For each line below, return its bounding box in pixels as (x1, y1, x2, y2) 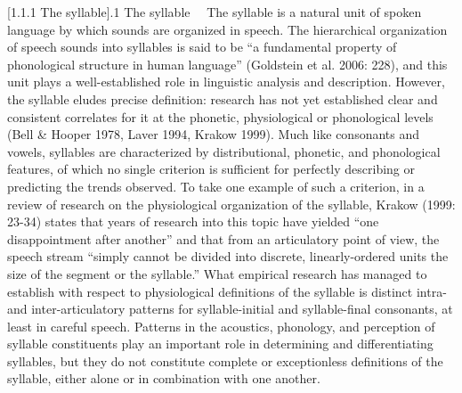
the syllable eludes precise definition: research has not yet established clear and (7, 89, 438, 108)
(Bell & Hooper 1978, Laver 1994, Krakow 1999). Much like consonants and (7, 125, 420, 143)
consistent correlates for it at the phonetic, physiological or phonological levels (7, 107, 434, 126)
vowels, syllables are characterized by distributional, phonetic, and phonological (7, 142, 441, 160)
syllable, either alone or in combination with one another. (7, 369, 320, 388)
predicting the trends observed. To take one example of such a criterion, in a (7, 176, 425, 195)
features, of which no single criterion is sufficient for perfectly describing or (7, 160, 415, 178)
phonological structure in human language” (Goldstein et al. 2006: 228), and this (7, 54, 448, 73)
